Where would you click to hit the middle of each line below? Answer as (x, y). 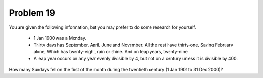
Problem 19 (32, 13)
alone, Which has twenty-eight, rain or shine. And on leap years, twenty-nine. (111, 51)
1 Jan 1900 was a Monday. (60, 38)
